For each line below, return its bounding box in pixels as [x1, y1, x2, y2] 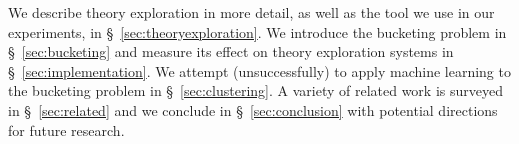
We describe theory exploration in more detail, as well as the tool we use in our [8, 2, 495, 22]
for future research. [8, 119, 125, 140]
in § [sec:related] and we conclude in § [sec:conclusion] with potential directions [8, 99, 498, 120]
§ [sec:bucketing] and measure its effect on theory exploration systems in [8, 41, 454, 62]
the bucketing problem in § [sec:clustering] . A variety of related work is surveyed [8, 80, 503, 101]
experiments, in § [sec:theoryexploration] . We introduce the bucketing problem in [8, 21, 507, 42]
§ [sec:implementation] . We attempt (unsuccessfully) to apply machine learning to [8, 60, 511, 81]
